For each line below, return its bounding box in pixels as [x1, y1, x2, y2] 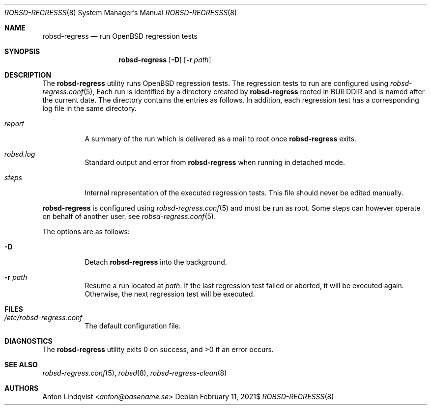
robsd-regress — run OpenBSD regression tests [42, 32, 198, 40]
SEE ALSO [4, 360, 38, 369]
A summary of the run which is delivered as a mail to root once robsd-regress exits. [85, 135, 356, 143]
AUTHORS [4, 384, 39, 392]
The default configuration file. [85, 322, 181, 330]
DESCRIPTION [4, 71, 52, 79]
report [4, 119, 25, 128]
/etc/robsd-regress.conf [4, 313, 83, 322]
